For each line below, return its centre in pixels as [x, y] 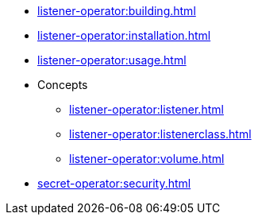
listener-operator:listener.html [146, 109]
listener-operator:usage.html [112, 60]
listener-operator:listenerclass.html [160, 134]
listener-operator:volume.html [147, 159]
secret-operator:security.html [114, 183]
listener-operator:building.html [117, 11]
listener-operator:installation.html [124, 35]
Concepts [63, 85]
